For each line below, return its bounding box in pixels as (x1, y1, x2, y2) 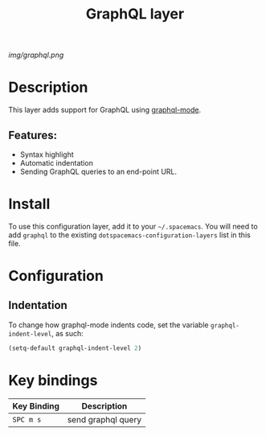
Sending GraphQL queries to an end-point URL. (19, 167, 178, 176)
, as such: (51, 328, 84, 338)
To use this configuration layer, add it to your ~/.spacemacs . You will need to (8, 221, 259, 231)
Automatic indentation (19, 158, 94, 167)
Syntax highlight (19, 150, 74, 159)
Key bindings (8, 371, 98, 389)
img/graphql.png (8, 50, 64, 60)
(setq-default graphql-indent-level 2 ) (8, 343, 142, 352)
